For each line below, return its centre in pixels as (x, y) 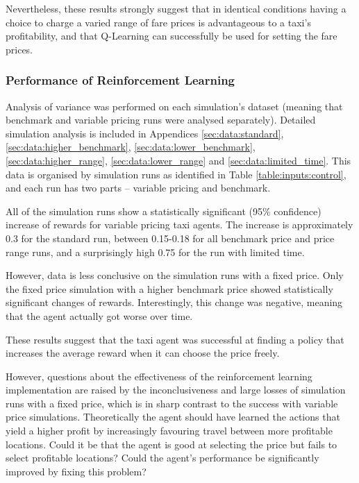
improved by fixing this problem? (76, 471)
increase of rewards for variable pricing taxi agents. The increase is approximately (179, 224)
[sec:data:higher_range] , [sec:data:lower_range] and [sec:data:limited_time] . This (178, 160)
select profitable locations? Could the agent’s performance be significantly (162, 458)
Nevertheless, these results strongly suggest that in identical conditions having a (176, 8)
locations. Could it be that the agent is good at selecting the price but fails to (172, 444)
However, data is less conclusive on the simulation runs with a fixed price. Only (175, 275)
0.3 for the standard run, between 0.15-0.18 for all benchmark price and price (170, 238)
